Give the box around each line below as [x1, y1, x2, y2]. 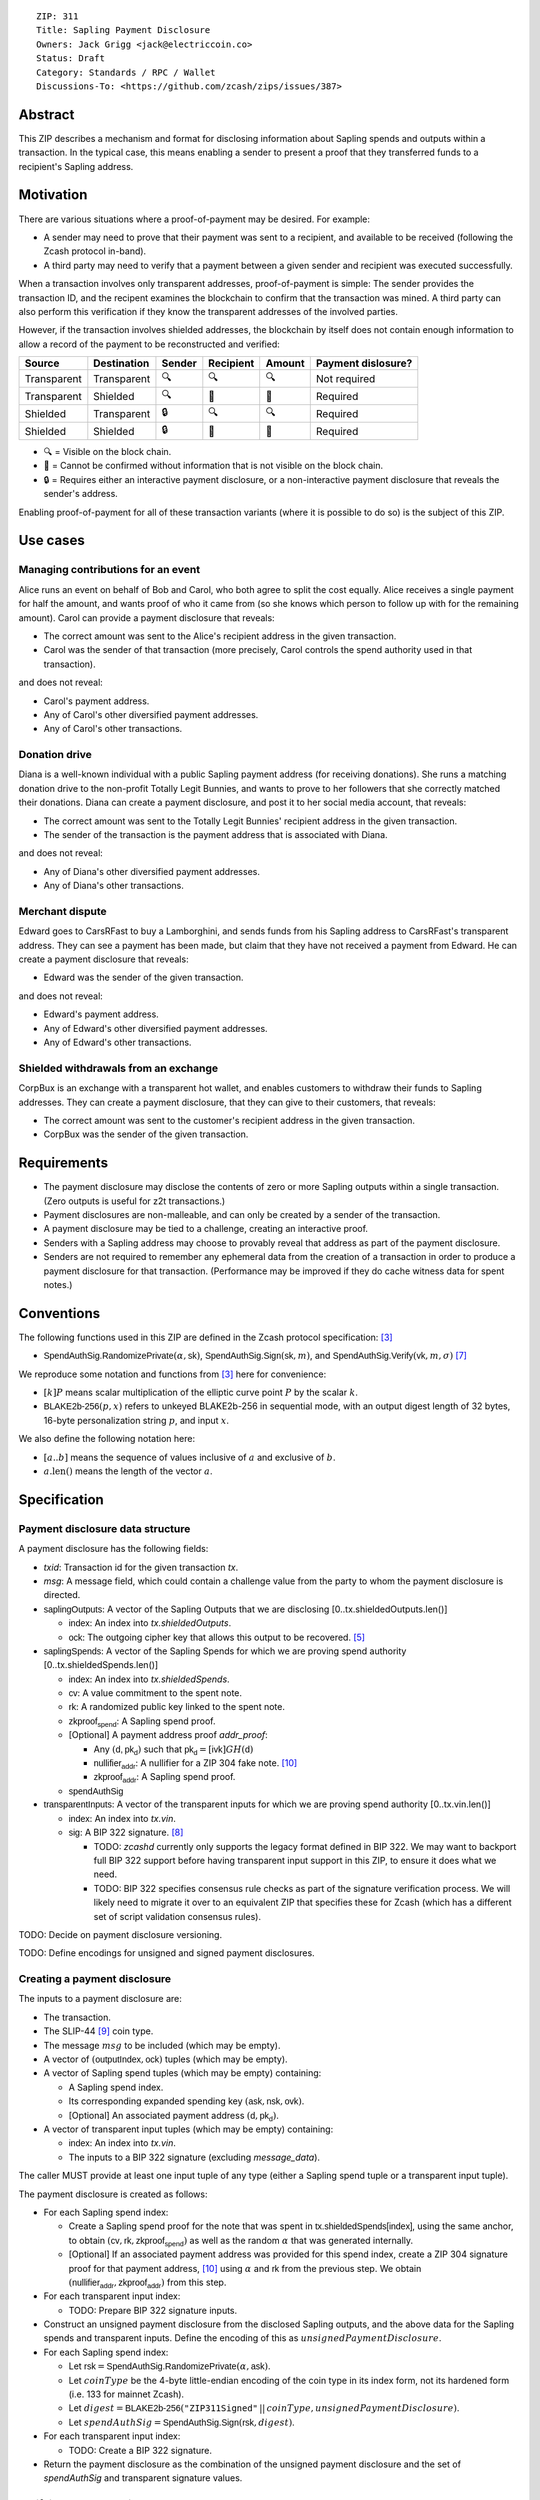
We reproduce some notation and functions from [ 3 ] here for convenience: [18, 1368, 327, 1380]
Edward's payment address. [43, 1008, 159, 1020]
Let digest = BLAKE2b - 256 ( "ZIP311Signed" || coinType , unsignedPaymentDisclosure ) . [68, 2402, 460, 2414]
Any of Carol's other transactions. [43, 723, 183, 735]
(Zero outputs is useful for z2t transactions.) [43, 1195, 226, 1207]
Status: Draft [36, 53, 105, 64]
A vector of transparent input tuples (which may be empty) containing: [43, 2123, 334, 2135]
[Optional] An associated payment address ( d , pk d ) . [68, 2109, 280, 2123]
